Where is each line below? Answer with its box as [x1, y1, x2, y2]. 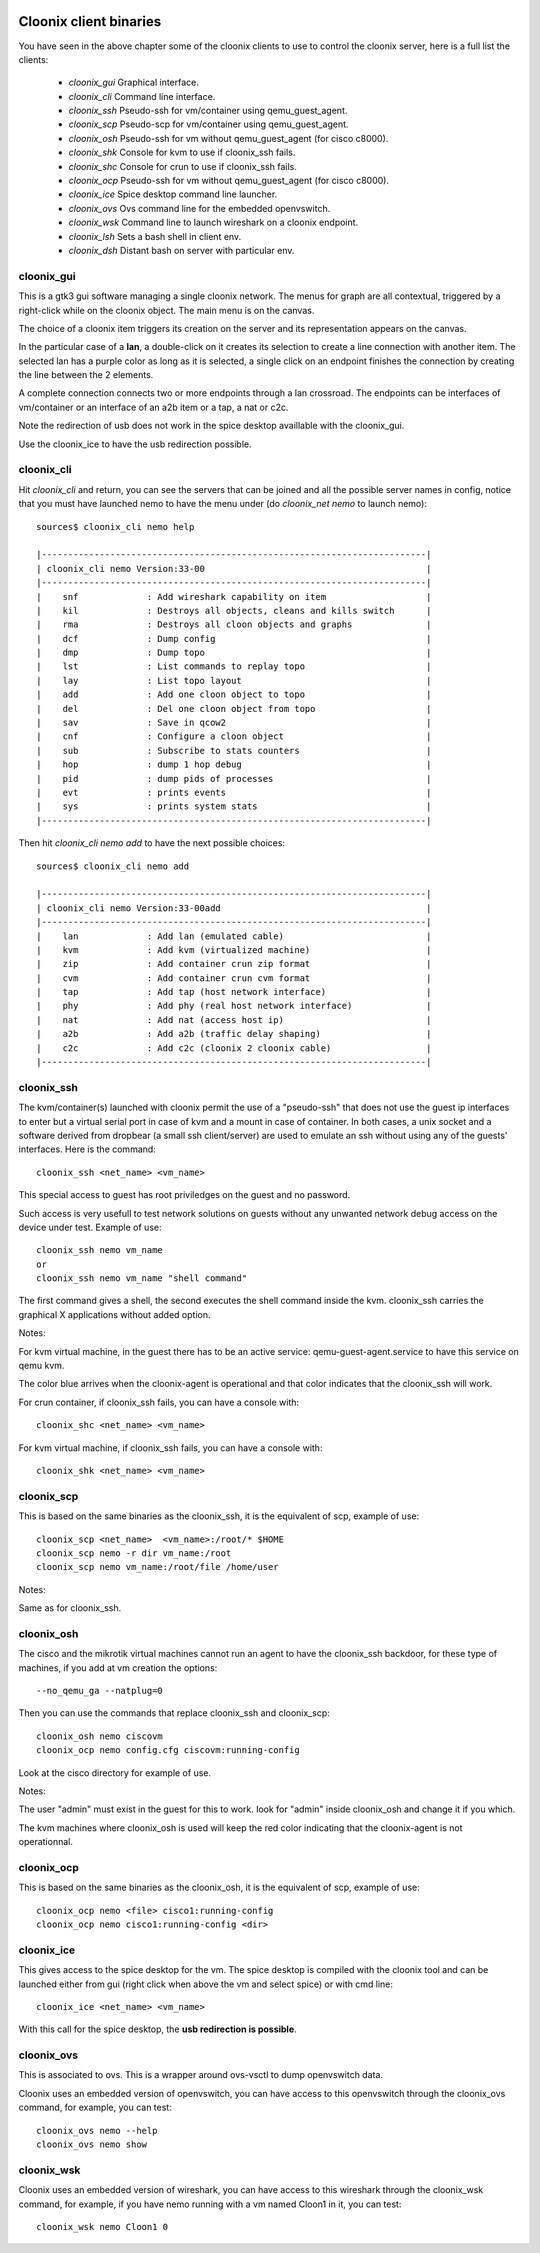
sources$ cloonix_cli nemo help [36, 521, 195, 532]
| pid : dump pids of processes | [36, 773, 432, 784]
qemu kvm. [18, 1360, 65, 1372]
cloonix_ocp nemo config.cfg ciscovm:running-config [36, 1745, 300, 1756]
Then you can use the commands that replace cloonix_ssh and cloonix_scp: [18, 1707, 330, 1719]
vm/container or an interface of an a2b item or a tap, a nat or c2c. [18, 401, 289, 413]
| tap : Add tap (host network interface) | [36, 986, 432, 998]
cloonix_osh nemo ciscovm [36, 1730, 164, 1742]
